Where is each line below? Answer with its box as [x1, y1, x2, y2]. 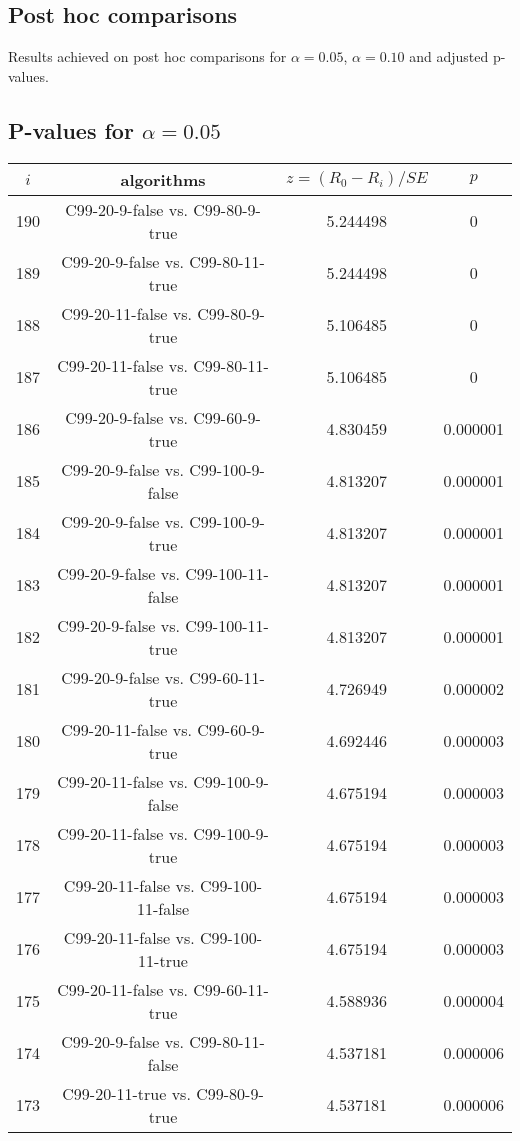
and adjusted [409, 46, 489, 67]
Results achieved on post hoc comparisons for [8, 46, 287, 67]
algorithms [120, 167, 206, 191]
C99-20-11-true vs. [62, 1081, 191, 1105]
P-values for [8, 114, 134, 145]
